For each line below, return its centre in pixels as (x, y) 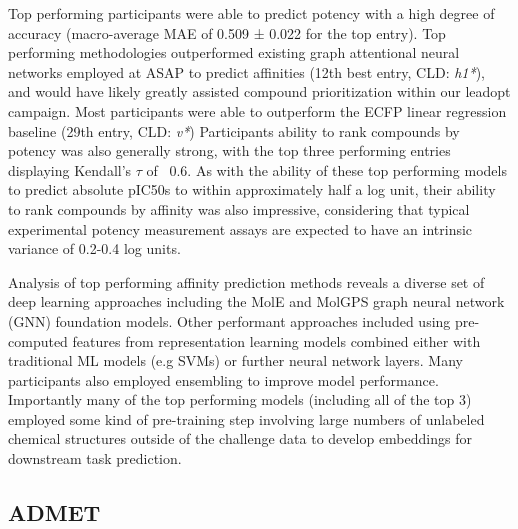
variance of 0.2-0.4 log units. (94, 248)
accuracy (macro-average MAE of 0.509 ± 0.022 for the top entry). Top (227, 32)
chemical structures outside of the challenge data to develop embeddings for (240, 438)
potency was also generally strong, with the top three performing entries (229, 150)
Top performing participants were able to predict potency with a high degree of (251, 13)
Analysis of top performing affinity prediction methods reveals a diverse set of (246, 281)
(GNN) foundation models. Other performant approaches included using (229, 320)
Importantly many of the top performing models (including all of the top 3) (240, 399)
